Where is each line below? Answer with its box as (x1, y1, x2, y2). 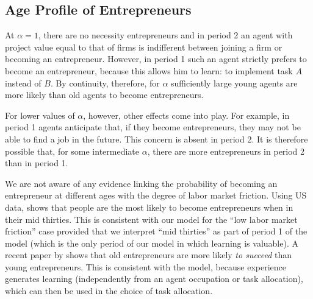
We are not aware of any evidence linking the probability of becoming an (5, 177, 278, 189)
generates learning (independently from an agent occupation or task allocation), (5, 272, 303, 285)
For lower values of (5, 108, 75, 121)
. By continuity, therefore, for (50, 76, 160, 89)
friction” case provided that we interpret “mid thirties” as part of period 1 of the (5, 225, 308, 237)
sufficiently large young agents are (171, 76, 298, 89)
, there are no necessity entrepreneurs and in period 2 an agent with (38, 29, 293, 41)
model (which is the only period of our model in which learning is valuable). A (5, 236, 298, 249)
